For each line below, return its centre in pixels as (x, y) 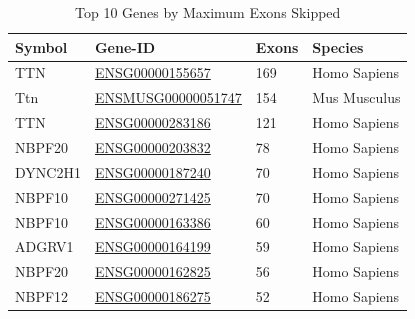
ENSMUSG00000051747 (168, 97)
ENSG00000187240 (152, 171)
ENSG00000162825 (152, 271)
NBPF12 (42, 296)
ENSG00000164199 (152, 246)
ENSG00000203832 (152, 146)
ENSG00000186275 (152, 296)
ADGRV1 (44, 246)
